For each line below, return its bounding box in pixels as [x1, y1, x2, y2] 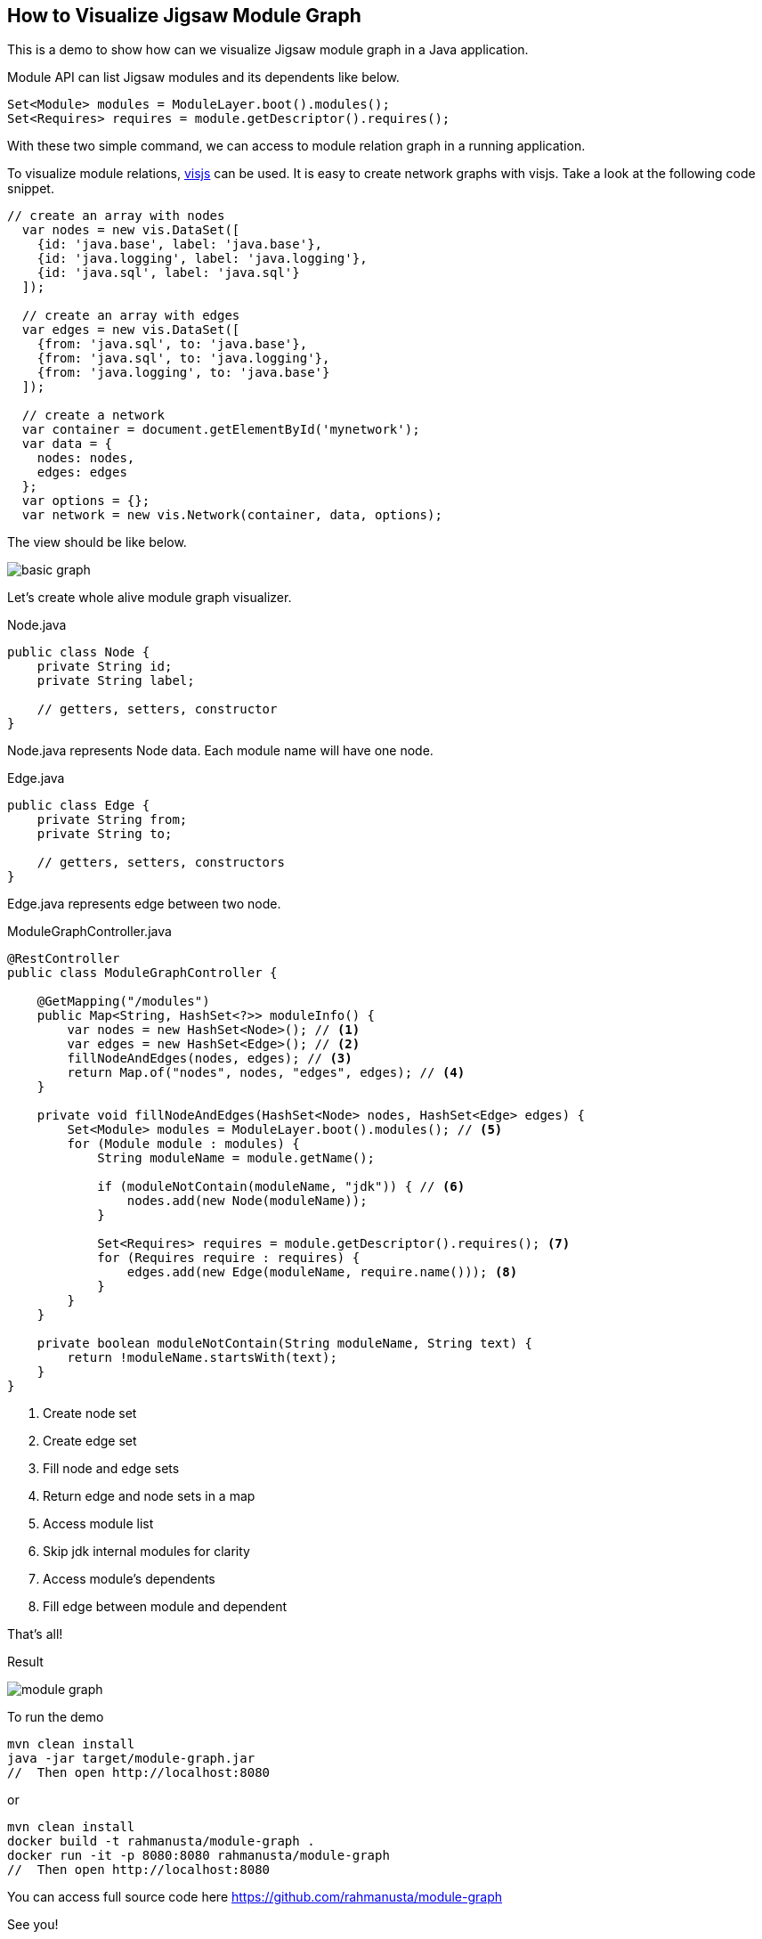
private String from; [36, 812, 188, 827]
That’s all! [7, 1626, 63, 1642]
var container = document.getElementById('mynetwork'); [21, 422, 420, 437]
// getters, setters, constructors [36, 855, 285, 870]
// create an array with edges [21, 308, 240, 323]
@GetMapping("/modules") [36, 994, 210, 1009]
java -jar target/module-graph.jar [7, 1751, 255, 1766]
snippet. [7, 181, 54, 197]
